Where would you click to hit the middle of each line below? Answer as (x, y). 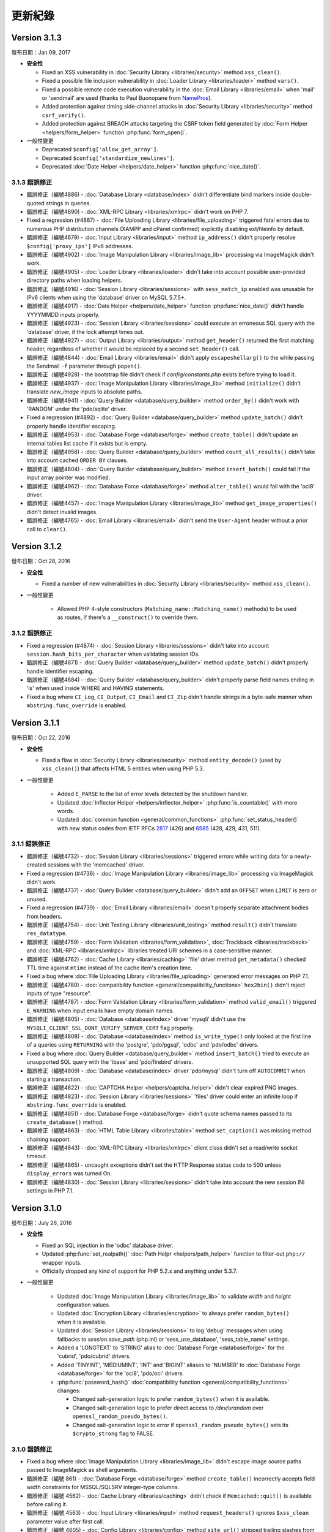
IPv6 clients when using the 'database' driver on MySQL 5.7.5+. (106, 297)
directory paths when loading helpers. (74, 280)
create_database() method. (65, 1122)
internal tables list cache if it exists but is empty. (87, 443)
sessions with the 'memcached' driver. (96, 865)
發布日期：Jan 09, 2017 (41, 53)
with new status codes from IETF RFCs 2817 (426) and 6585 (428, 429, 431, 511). (159, 828)
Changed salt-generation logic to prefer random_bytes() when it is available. (171, 1399)
